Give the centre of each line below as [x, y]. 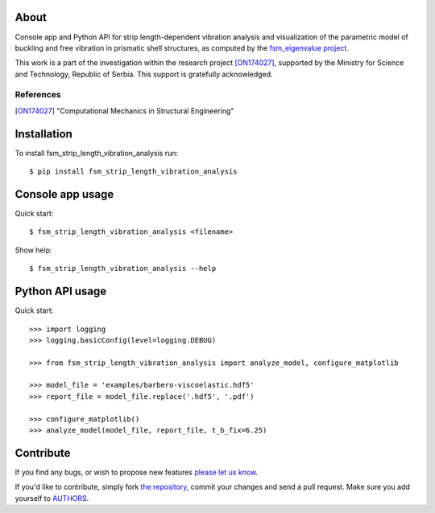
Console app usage [64, 194]
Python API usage [61, 291]
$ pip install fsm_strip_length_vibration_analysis [133, 172]
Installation [43, 134]
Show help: [33, 250]
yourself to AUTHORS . [52, 498]
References [38, 95]
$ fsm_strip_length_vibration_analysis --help [123, 269]
